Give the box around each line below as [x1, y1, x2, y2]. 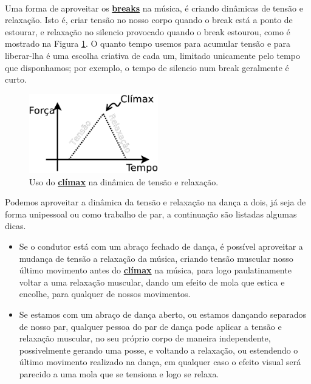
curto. [5, 73, 27, 86]
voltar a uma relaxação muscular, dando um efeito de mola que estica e [19, 275, 285, 288]
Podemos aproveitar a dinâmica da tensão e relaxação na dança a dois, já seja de [5, 196, 306, 208]
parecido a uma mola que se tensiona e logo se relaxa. [19, 368, 219, 380]
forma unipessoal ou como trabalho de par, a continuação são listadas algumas [5, 207, 297, 220]
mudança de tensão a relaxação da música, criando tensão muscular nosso [19, 252, 293, 264]
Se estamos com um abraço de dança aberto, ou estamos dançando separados [19, 308, 307, 321]
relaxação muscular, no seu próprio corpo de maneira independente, [19, 332, 271, 345]
